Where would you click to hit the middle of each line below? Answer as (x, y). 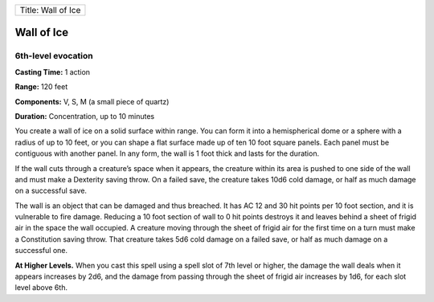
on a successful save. (51, 191)
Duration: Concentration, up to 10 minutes (85, 116)
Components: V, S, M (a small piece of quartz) (92, 101)
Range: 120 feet (41, 87)
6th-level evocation (54, 56)
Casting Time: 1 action (53, 71)
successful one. (41, 251)
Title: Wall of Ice (50, 10)
